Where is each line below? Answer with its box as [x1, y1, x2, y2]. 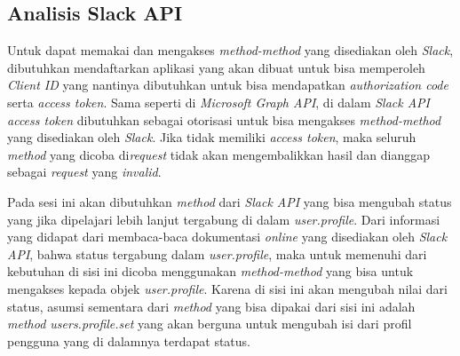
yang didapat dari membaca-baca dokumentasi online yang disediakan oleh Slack [7, 227, 448, 246]
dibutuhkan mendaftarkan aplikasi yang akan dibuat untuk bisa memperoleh [7, 58, 425, 76]
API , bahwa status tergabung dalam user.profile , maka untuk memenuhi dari [7, 244, 427, 263]
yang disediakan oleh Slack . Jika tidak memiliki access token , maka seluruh [7, 128, 416, 146]
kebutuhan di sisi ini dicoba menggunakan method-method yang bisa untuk [7, 262, 414, 281]
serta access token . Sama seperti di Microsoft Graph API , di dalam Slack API [7, 92, 431, 111]
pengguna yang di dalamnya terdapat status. [7, 331, 251, 350]
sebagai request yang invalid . [7, 162, 162, 181]
